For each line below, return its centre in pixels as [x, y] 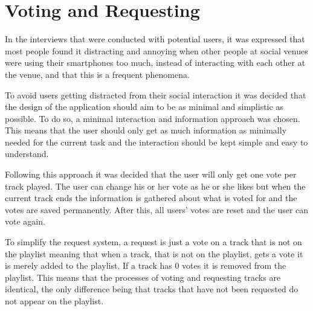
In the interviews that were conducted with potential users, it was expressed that [155, 39]
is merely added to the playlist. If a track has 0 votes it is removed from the [146, 265]
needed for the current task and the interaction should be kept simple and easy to [156, 142]
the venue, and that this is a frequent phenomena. [97, 74]
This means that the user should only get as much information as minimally [146, 130]
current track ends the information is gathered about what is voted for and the [151, 198]
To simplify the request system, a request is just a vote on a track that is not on [153, 242]
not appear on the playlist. [54, 301]
